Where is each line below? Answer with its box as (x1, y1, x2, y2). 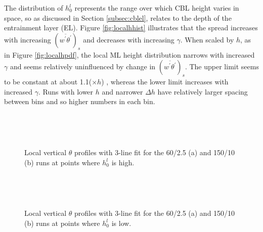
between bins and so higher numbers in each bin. (4, 96, 155, 107)
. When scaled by (180, 34, 234, 44)
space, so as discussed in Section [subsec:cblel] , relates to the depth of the (4, 12, 232, 23)
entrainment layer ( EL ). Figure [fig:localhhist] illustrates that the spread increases (4, 22, 258, 33)
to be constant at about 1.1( (4, 76, 92, 86)
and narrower (102, 86, 143, 97)
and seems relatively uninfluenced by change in (10, 61, 156, 72)
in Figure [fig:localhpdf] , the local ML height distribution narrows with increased (4, 49, 255, 60)
